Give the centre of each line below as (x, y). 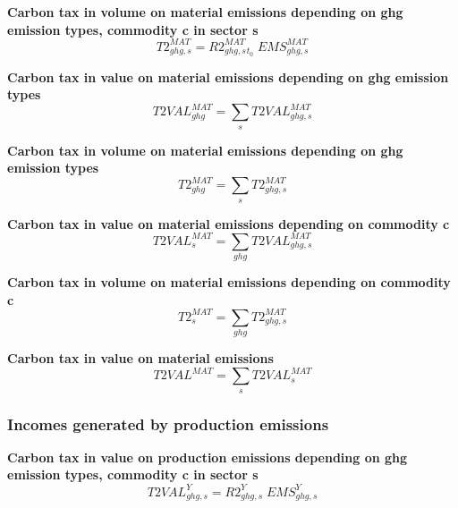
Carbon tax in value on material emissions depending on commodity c (229, 223)
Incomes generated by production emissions (168, 423)
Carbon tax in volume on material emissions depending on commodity (229, 282)
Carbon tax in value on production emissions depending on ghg (208, 457)
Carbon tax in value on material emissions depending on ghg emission (228, 76)
